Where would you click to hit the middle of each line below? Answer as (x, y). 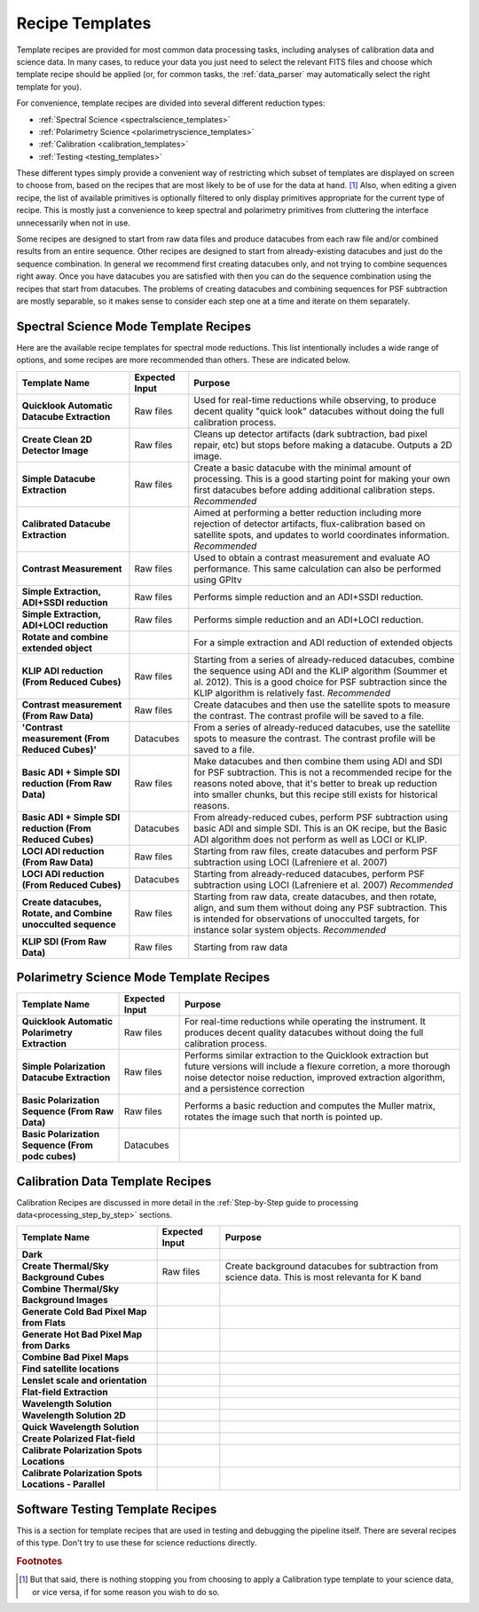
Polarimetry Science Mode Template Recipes (143, 978)
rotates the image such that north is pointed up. (283, 1117)
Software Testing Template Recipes (117, 1509)
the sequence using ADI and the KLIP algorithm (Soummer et (321, 670)
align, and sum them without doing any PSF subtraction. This (321, 907)
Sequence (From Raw (68, 1111)
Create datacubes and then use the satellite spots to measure (322, 704)
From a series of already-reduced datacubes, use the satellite (322, 727)
